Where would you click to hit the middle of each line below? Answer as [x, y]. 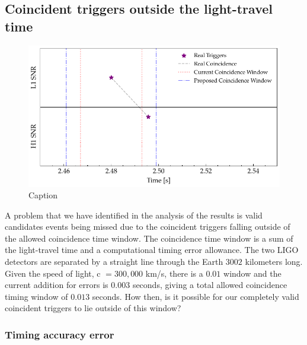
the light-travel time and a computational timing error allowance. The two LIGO [152, 250]
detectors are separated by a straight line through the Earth [114, 262]
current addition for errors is [57, 285]
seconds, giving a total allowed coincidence [210, 285]
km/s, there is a [174, 273]
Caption [43, 195]
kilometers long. [274, 262]
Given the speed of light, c [53, 273]
